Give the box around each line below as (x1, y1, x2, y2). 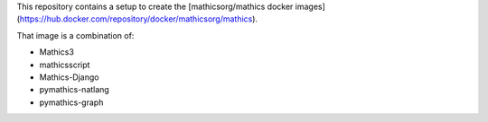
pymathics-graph (39, 97, 104, 108)
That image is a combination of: (16, 30, 135, 40)
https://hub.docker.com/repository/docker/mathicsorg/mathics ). (19, 13, 258, 24)
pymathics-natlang (39, 84, 110, 95)
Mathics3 (39, 47, 74, 57)
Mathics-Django (39, 72, 99, 83)
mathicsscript (39, 59, 90, 70)
